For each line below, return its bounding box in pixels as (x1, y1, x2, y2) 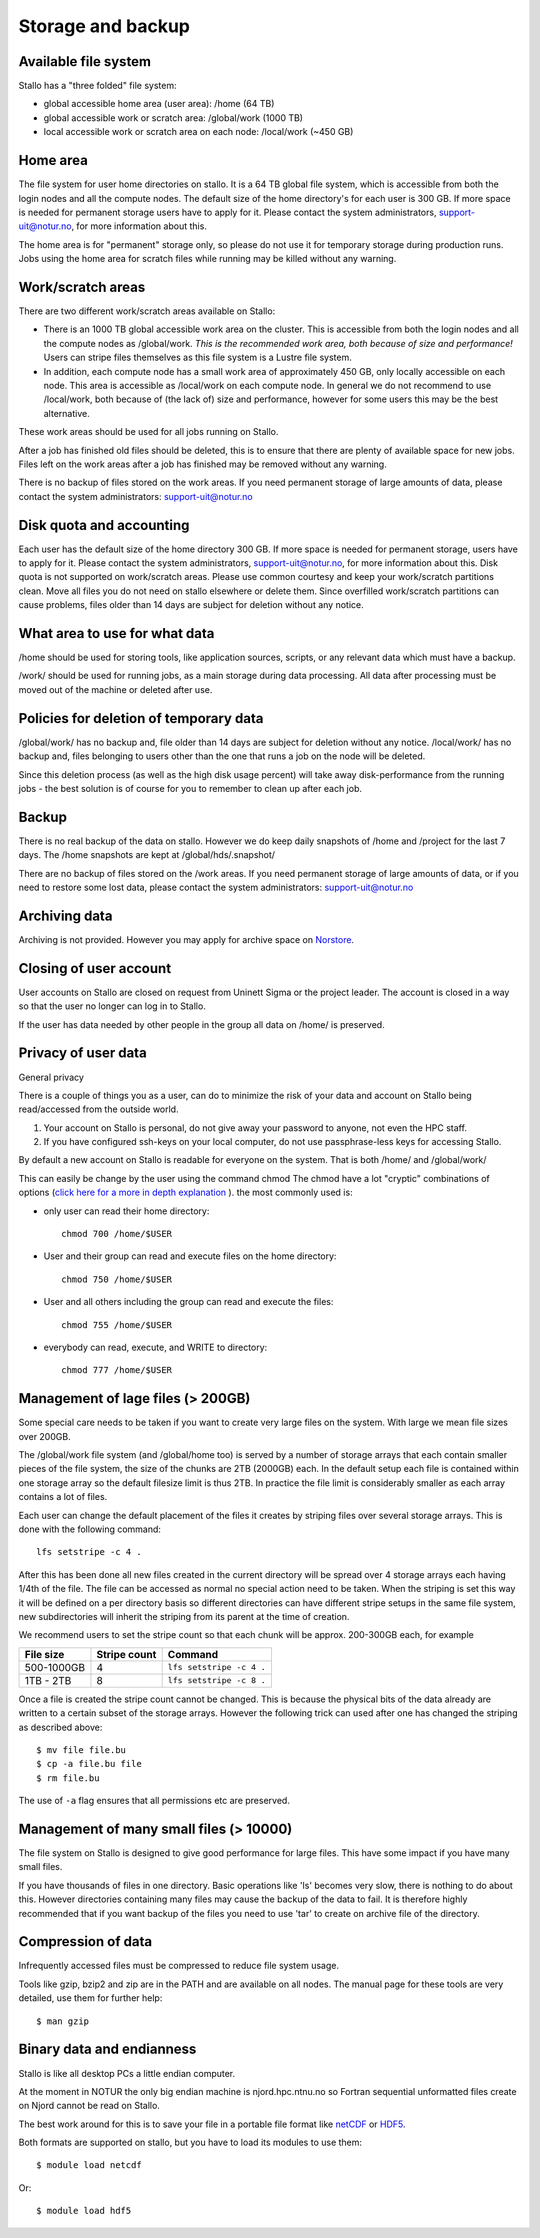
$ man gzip (36, 2015, 90, 2027)
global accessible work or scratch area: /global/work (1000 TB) (43, 111, 304, 124)
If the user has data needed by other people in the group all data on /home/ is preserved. (18, 1018, 385, 1030)
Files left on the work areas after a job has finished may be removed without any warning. (18, 458, 387, 470)
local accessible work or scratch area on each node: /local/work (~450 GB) (43, 126, 354, 138)
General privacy (18, 1071, 85, 1083)
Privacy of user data (18, 1045, 147, 1062)
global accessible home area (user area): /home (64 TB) (43, 98, 275, 110)
